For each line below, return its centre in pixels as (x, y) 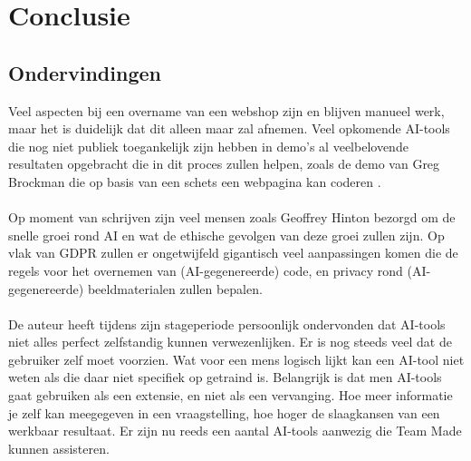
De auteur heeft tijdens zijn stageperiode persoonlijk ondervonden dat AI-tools (227, 324)
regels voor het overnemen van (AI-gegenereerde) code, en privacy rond (206, 270)
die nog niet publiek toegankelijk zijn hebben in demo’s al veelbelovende (208, 146)
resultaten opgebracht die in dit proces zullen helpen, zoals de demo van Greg (224, 164)
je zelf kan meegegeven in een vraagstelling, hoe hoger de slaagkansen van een (224, 412)
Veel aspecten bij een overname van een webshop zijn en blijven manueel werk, (226, 110)
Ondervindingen (85, 72)
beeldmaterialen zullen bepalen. (175, 288)
